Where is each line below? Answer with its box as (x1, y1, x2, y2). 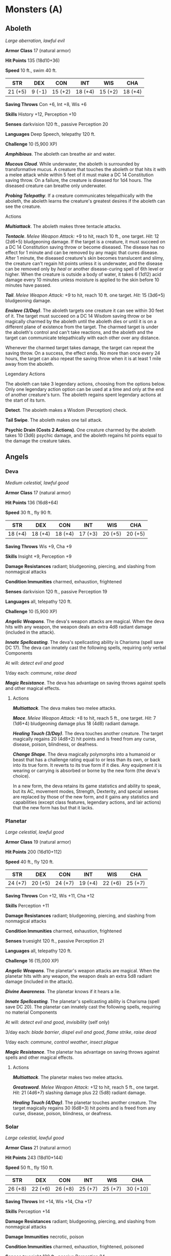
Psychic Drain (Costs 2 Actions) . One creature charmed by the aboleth (5, 427, 156, 433)
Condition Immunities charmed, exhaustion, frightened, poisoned (5, 1244, 144, 1250)
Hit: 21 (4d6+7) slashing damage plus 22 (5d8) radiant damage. (12, 1090, 146, 1096)
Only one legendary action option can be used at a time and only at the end (5, 386, 164, 392)
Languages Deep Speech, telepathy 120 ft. (5, 131, 95, 137)
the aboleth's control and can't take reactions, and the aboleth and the (5, 329, 153, 335)
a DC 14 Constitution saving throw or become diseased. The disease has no (5, 244, 165, 250)
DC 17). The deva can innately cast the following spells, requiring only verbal (5, 644, 166, 651)
